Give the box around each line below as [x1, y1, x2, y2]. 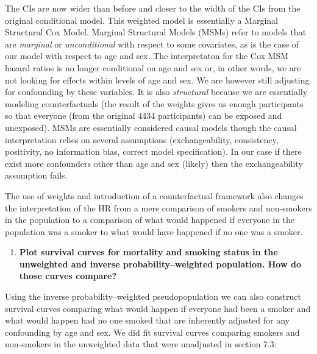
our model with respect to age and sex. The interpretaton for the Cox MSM [5, 49, 289, 62]
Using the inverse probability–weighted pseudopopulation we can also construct [5, 290, 301, 303]
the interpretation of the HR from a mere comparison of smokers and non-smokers [5, 201, 312, 214]
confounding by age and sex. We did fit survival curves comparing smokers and [5, 325, 300, 338]
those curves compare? [19, 269, 117, 282]
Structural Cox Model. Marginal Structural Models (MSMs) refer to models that [5, 26, 307, 38]
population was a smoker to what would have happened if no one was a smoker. [5, 225, 303, 238]
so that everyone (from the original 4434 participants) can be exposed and [5, 109, 282, 122]
